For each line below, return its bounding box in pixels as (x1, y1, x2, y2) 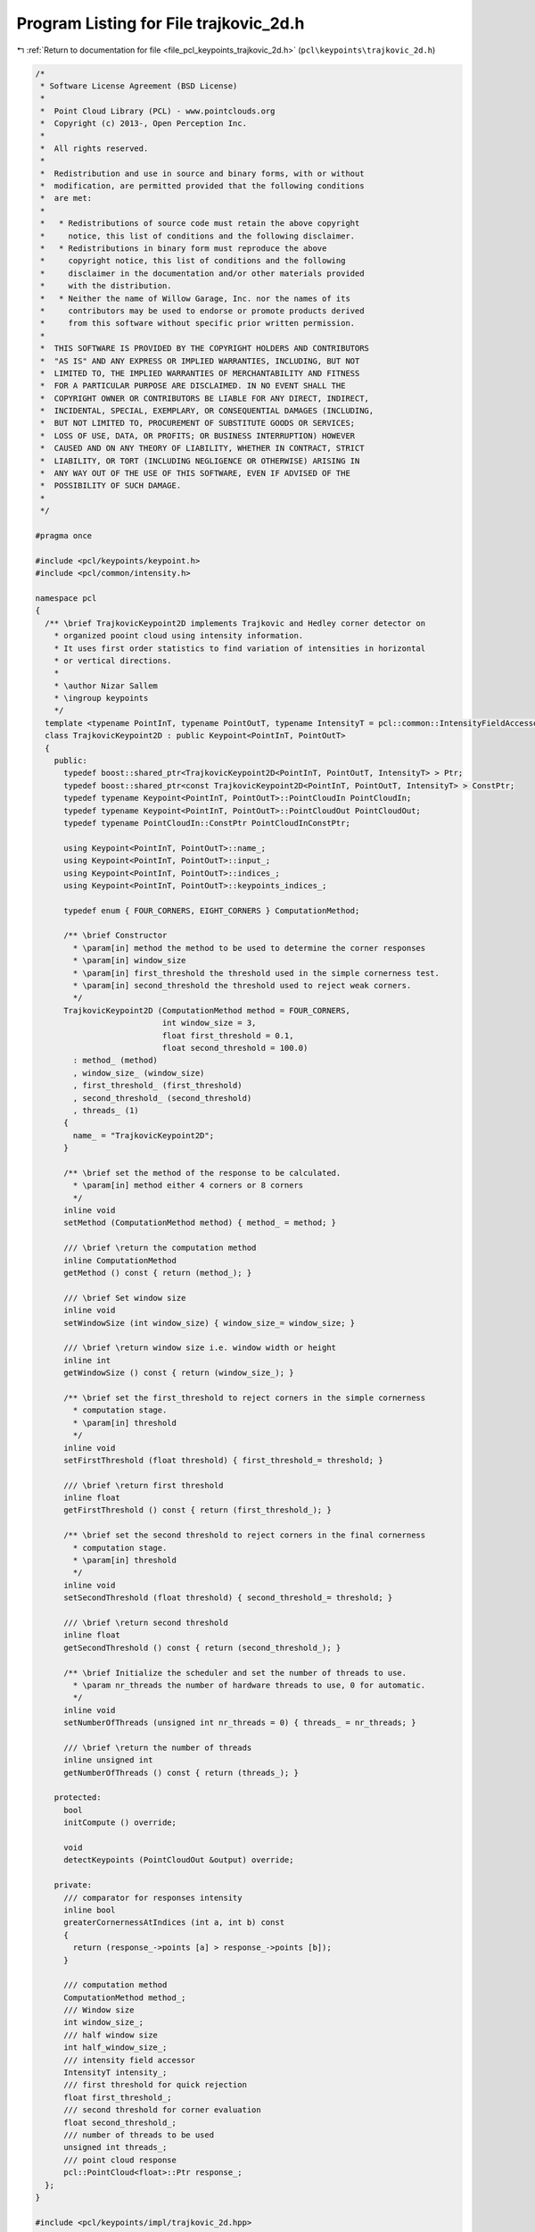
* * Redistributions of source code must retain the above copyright (40, 219, 360, 229)
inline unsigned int (63, 1755, 153, 1765)
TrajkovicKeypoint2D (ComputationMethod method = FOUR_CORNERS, (63, 1005, 351, 1015)
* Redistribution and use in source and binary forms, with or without (40, 168, 365, 179)
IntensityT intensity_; (63, 2068, 168, 2078)
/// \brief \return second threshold (63, 1617, 229, 1628)
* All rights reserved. (40, 143, 149, 154)
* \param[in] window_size (72, 955, 186, 966)
